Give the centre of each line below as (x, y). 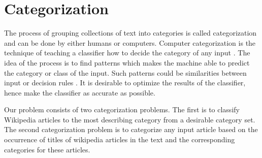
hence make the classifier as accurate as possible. (80, 92)
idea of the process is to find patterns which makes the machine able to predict (127, 62)
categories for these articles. (47, 149)
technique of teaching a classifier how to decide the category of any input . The (127, 53)
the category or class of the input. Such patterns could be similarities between (125, 72)
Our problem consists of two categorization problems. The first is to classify (122, 109)
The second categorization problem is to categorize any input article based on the (131, 129)
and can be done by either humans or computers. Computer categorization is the (130, 42)
